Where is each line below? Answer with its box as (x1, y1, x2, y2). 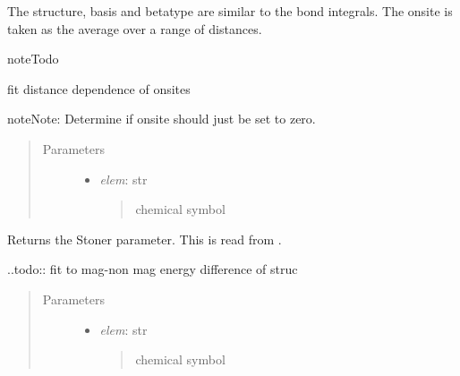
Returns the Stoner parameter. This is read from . (7, 229, 282, 248)
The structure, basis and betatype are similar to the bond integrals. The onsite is (7, 2, 453, 20)
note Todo (7, 49, 59, 68)
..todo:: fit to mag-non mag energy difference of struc (7, 260, 298, 278)
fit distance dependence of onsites (7, 79, 191, 98)
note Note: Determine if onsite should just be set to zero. (7, 109, 316, 128)
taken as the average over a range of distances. (7, 19, 262, 38)
